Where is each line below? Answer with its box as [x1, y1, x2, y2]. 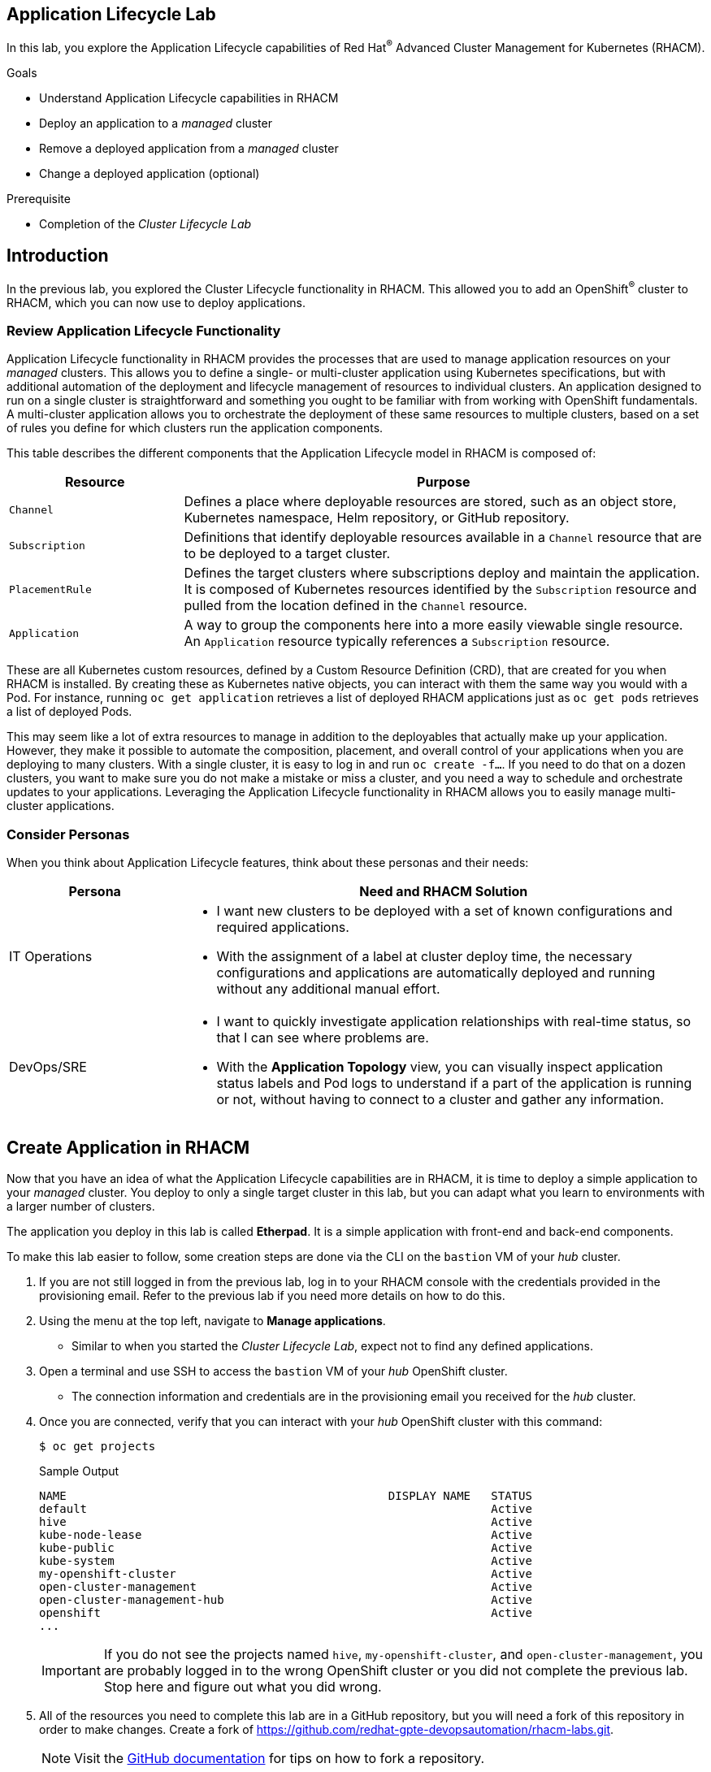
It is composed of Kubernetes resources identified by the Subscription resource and [184, 581, 697, 598]
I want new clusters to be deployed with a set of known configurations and [216, 903, 673, 920]
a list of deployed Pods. [7, 704, 132, 719]
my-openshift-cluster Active [39, 1566, 532, 1580]
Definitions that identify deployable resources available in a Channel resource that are [184, 529, 702, 546]
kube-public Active [39, 1540, 532, 1554]
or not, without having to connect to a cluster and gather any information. [216, 1091, 665, 1108]
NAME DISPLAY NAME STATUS [39, 1488, 532, 1502]
